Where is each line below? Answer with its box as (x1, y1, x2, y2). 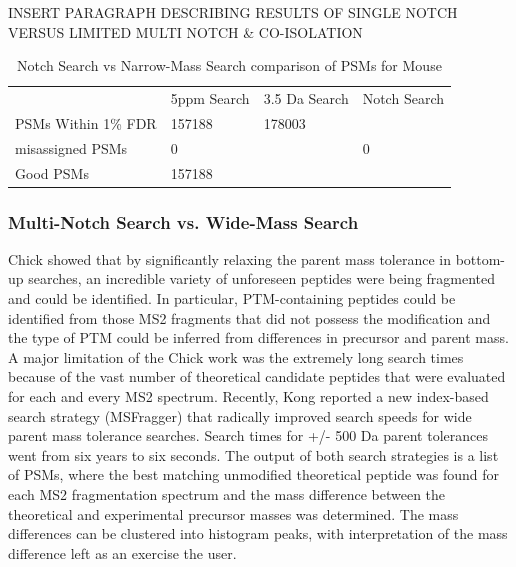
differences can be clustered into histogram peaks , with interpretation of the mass (8, 523, 508, 544)
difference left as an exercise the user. (8, 542, 237, 563)
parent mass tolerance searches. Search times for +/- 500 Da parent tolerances (8, 425, 488, 446)
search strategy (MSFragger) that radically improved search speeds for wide (8, 405, 472, 426)
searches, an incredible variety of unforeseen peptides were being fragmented (28, 268, 496, 289)
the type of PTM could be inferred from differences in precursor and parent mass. (8, 327, 509, 348)
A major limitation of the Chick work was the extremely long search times (8, 346, 464, 367)
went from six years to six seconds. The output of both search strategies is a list (8, 444, 499, 465)
